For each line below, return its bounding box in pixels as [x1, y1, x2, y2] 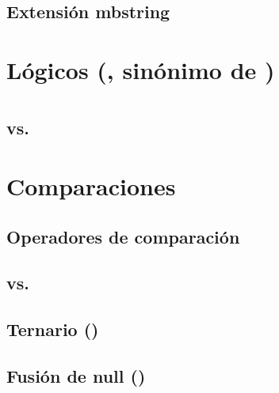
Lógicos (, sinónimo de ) [6, 53, 275, 85]
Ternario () [6, 317, 99, 342]
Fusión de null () [6, 363, 146, 387]
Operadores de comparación [6, 224, 240, 248]
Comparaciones [6, 169, 176, 202]
